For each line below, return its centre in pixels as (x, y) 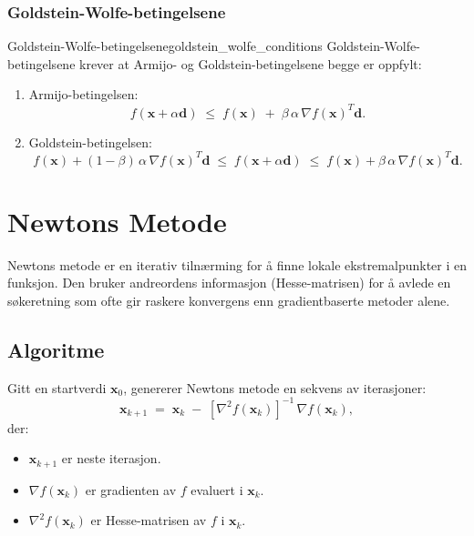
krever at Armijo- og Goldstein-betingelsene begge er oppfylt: (251, 63)
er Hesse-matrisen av (149, 520)
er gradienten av (131, 489)
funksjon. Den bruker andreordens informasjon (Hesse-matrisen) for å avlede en (229, 283)
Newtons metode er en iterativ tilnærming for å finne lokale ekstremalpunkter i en (237, 264)
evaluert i (217, 489)
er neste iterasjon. (111, 458)
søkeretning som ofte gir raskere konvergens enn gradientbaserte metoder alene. (229, 300)
